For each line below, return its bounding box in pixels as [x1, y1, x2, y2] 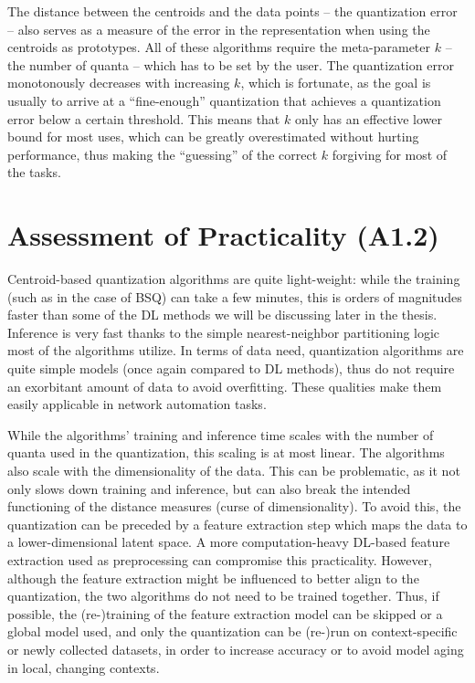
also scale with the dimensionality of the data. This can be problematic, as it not [7, 461, 460, 479]
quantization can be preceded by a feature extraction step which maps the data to [7, 514, 468, 533]
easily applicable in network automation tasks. [7, 394, 267, 414]
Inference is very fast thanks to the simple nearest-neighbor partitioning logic [7, 322, 440, 341]
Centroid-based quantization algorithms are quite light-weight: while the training [7, 269, 460, 289]
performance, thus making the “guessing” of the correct [7, 144, 318, 163]
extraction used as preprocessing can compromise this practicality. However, [7, 550, 432, 569]
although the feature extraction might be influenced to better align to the [7, 568, 419, 587]
